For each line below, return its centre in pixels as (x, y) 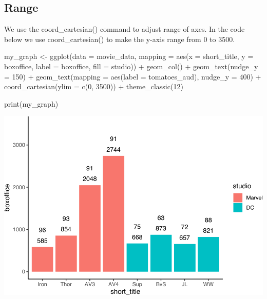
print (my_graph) (31, 103)
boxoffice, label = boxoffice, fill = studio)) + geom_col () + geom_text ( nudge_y (131, 66)
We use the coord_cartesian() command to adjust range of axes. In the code (125, 29)
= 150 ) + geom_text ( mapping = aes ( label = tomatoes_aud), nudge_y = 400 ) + (133, 76)
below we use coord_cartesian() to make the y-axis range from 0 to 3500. (120, 39)
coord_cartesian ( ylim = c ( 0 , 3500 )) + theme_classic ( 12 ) (94, 86)
